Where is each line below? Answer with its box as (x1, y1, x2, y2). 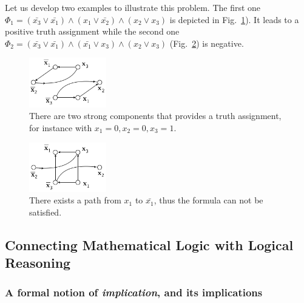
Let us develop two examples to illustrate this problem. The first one (5, 1, 261, 13)
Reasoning (5, 253, 71, 272)
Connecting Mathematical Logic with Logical (5, 235, 294, 254)
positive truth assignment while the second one (5, 25, 180, 38)
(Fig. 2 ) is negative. (169, 36, 244, 49)
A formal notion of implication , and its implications (5, 285, 263, 300)
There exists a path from (29, 194, 121, 206)
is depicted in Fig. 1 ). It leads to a (169, 13, 299, 26)
